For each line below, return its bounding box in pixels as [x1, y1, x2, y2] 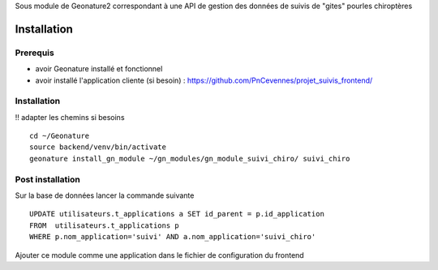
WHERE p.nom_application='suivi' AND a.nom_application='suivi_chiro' [29, 232, 316, 242]
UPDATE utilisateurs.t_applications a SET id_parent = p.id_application [29, 209, 324, 219]
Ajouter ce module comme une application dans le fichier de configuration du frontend [15, 250, 304, 259]
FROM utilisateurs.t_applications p [29, 221, 180, 230]
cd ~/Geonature [29, 131, 90, 141]
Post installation [15, 174, 80, 185]
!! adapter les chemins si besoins [15, 112, 125, 122]
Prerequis [15, 47, 54, 58]
